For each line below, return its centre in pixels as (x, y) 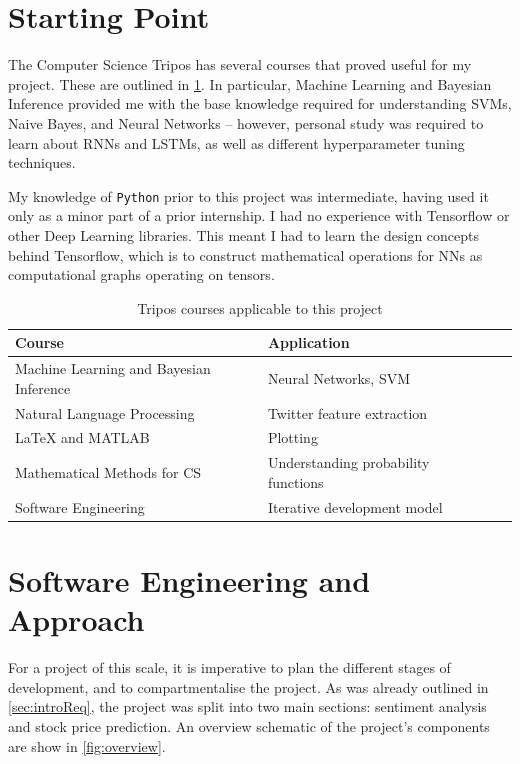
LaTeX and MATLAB (82, 437)
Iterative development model (355, 506)
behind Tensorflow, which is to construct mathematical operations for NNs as (245, 254)
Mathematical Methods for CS (108, 472)
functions (295, 481)
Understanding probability (348, 462)
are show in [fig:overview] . (87, 745)
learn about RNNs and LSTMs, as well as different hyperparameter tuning (236, 142)
